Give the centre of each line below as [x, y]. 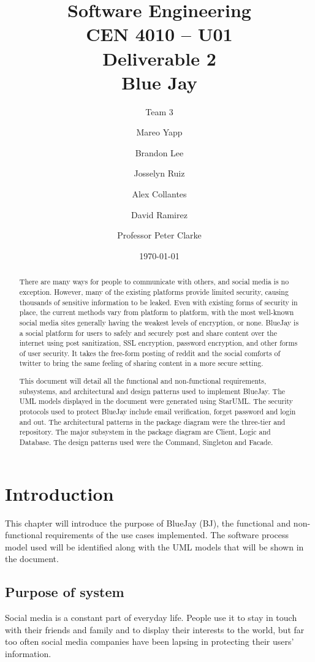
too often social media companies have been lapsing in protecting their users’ [150, 641]
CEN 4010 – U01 [159, 34]
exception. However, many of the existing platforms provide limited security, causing [154, 291]
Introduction [59, 493]
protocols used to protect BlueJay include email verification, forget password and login [157, 411]
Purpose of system [65, 592]
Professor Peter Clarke [159, 235]
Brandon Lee [159, 152]
